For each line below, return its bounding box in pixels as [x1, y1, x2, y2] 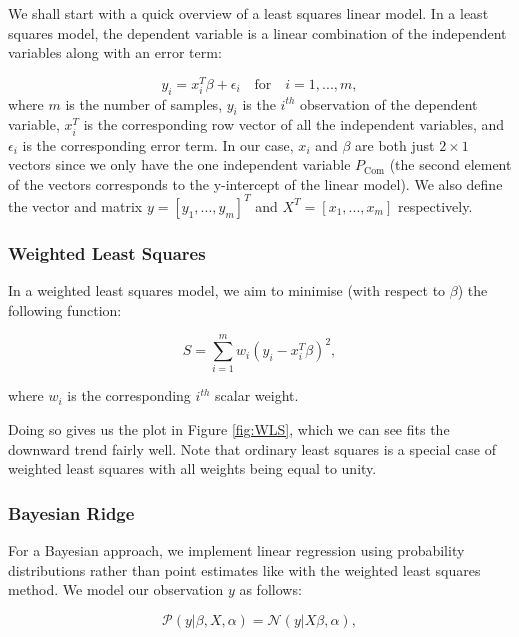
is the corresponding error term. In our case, [22, 134, 294, 155]
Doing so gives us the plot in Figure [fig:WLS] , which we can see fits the [8, 419, 450, 440]
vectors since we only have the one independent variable [8, 154, 351, 175]
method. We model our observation [8, 579, 224, 600]
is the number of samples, [65, 93, 223, 114]
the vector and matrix [8, 195, 143, 216]
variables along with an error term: [8, 42, 222, 63]
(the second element [389, 154, 512, 175]
